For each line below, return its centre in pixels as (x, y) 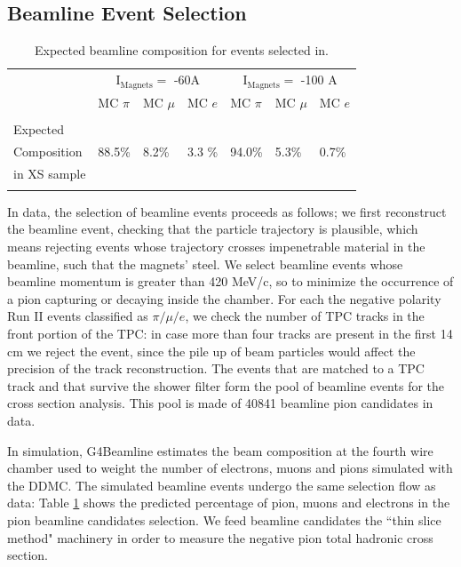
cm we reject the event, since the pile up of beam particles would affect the (211, 351)
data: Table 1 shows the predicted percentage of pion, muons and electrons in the (229, 503)
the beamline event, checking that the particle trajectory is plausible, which (213, 229)
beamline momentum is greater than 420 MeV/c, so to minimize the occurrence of (230, 281)
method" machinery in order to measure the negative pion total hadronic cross (220, 537)
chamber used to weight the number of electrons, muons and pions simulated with (230, 468)
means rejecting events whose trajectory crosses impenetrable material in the (216, 247)
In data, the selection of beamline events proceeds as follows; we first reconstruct (227, 211)
